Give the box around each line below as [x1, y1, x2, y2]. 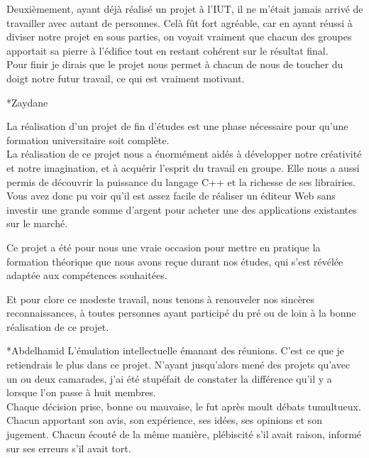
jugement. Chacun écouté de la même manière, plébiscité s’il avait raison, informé [6, 427, 362, 442]
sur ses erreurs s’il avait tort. [6, 440, 131, 455]
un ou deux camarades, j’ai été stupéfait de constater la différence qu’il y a [6, 371, 332, 386]
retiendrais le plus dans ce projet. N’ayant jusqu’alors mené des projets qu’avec [6, 357, 351, 372]
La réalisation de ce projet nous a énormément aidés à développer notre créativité [6, 146, 362, 161]
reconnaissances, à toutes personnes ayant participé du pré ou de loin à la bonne [6, 305, 356, 320]
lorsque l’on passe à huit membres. [6, 385, 156, 400]
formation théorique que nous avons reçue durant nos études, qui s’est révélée [6, 253, 343, 268]
